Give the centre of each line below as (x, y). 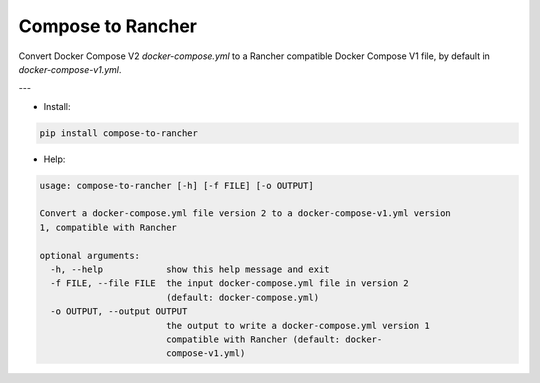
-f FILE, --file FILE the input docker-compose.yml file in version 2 (229, 283)
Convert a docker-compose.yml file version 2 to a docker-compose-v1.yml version (245, 213)
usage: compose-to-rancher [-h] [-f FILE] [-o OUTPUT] (176, 185)
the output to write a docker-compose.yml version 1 (297, 325)
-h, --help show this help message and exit (190, 269)
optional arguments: (89, 255)
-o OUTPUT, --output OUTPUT (119, 311)
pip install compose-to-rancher (119, 133)
